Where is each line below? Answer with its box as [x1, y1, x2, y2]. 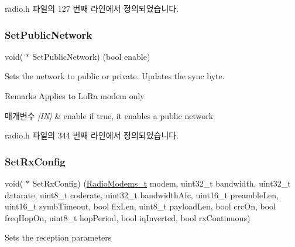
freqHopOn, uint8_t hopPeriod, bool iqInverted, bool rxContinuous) [5, 211, 251, 224]
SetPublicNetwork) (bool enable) [32, 50, 150, 62]
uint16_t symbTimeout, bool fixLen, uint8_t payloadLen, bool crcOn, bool [5, 200, 276, 212]
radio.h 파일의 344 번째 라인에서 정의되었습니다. [5, 129, 179, 141]
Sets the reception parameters [5, 231, 112, 243]
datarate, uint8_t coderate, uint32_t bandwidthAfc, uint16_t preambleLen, [5, 188, 279, 201]
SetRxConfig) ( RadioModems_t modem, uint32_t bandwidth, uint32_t [32, 177, 291, 189]
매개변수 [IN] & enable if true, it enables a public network [5, 109, 214, 121]
